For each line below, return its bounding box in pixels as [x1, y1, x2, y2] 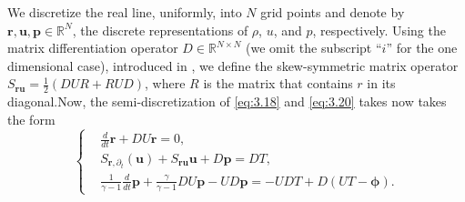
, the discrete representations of [72, 20, 248, 39]
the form [7, 109, 56, 128]
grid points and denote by [260, 3, 405, 21]
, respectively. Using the [312, 20, 446, 39]
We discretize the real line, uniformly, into [7, 3, 242, 21]
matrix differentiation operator [7, 38, 178, 57]
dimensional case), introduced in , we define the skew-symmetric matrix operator [7, 56, 459, 75]
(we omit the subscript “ [246, 38, 382, 57]
